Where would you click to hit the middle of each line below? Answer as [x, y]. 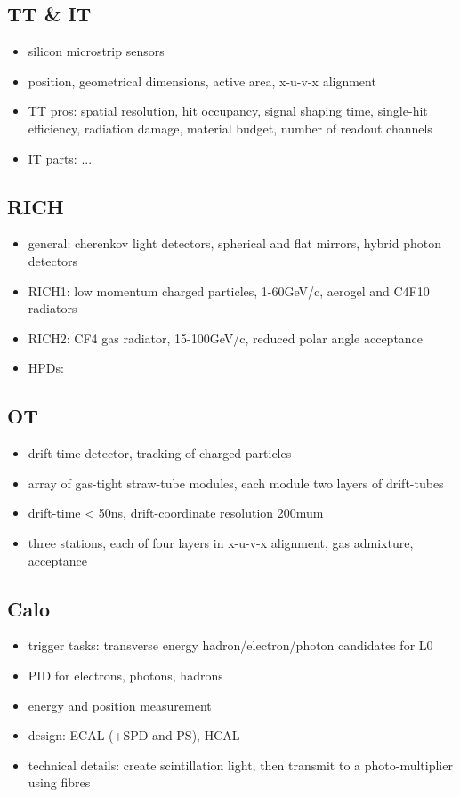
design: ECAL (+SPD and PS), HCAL [134, 735]
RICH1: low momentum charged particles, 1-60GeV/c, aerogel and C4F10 [229, 290]
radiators [52, 308]
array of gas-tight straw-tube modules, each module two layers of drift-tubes [236, 483]
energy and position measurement [120, 705]
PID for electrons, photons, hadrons [125, 675]
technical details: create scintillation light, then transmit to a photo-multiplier [240, 765]
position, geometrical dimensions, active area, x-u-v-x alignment [202, 81]
